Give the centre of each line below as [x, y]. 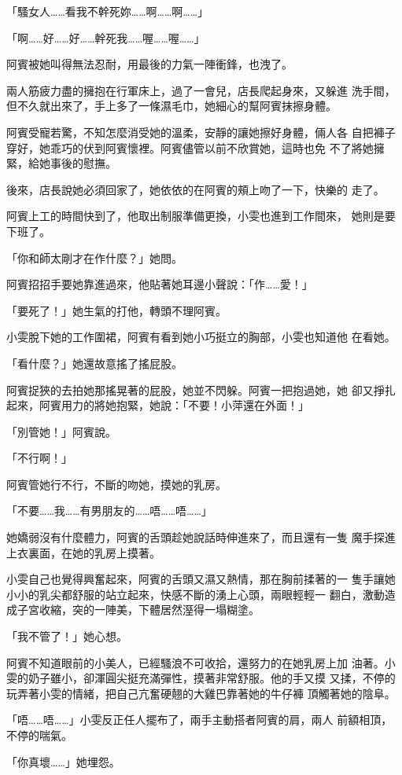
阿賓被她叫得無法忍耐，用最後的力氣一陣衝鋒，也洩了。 [149, 64]
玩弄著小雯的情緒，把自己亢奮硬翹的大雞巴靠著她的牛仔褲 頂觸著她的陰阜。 [201, 693]
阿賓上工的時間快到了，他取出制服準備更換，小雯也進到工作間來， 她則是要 [201, 216]
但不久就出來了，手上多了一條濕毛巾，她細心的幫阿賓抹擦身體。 [171, 106]
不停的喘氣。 [39, 735]
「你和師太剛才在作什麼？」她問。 [94, 257]
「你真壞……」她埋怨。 [63, 761]
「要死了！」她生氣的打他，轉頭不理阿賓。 [116, 310]
